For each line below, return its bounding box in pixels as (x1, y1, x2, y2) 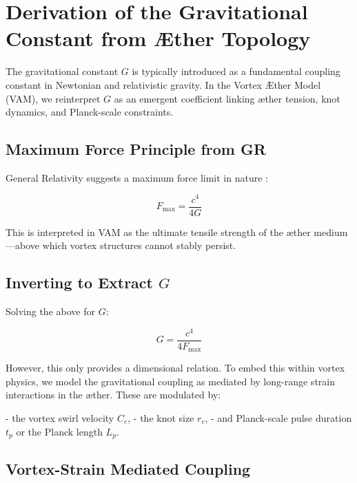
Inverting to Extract (6, 272, 153, 293)
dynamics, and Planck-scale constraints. (6, 105, 174, 119)
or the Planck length (16, 424, 103, 438)
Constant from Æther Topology (6, 24, 311, 52)
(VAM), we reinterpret (6, 91, 101, 105)
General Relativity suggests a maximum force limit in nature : (6, 170, 268, 184)
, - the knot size (127, 410, 194, 425)
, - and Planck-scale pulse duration (205, 410, 352, 425)
